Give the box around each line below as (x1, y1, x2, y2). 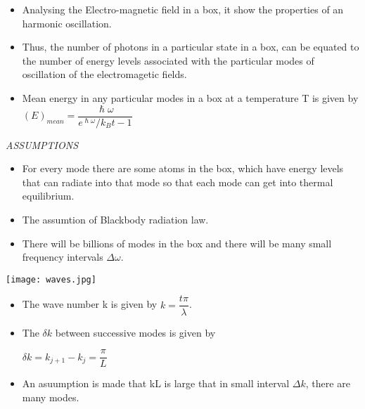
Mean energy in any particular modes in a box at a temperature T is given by (22, 90, 359, 105)
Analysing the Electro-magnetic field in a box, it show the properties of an (22, 2, 344, 16)
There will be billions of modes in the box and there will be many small (22, 235, 332, 250)
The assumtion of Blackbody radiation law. (22, 212, 209, 226)
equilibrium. (22, 188, 75, 203)
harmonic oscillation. (22, 15, 112, 30)
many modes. (22, 389, 79, 404)
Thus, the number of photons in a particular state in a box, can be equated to (22, 39, 359, 54)
